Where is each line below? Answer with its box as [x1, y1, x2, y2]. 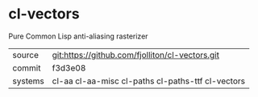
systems [12, 75, 44, 87]
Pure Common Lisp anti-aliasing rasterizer [8, 31, 148, 41]
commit [12, 62, 41, 73]
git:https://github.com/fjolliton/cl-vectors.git [52, 49, 220, 60]
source [12, 49, 39, 60]
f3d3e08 [52, 62, 86, 73]
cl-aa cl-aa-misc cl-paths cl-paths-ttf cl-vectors [52, 75, 246, 87]
